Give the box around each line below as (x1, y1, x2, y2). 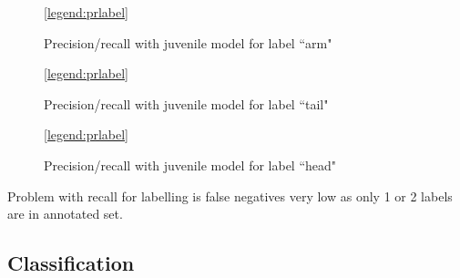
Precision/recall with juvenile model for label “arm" (44, 33, 332, 52)
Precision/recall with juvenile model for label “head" (44, 155, 337, 174)
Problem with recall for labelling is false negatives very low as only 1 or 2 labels (7, 186, 453, 205)
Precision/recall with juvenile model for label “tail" (44, 94, 329, 113)
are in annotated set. (7, 204, 123, 223)
